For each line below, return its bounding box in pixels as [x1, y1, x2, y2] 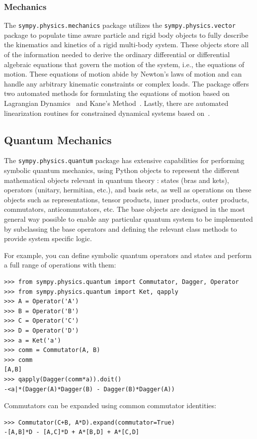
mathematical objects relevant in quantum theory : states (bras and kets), [4, 175, 229, 185]
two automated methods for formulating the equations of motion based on [4, 88, 230, 98]
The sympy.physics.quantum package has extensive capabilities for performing [4, 155, 245, 166]
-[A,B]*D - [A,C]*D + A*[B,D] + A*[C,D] [4, 429, 140, 436]
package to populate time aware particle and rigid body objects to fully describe [4, 29, 249, 40]
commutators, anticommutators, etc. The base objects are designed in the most [4, 204, 245, 214]
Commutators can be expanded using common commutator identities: [4, 400, 216, 411]
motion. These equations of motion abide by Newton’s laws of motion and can [4, 69, 242, 79]
